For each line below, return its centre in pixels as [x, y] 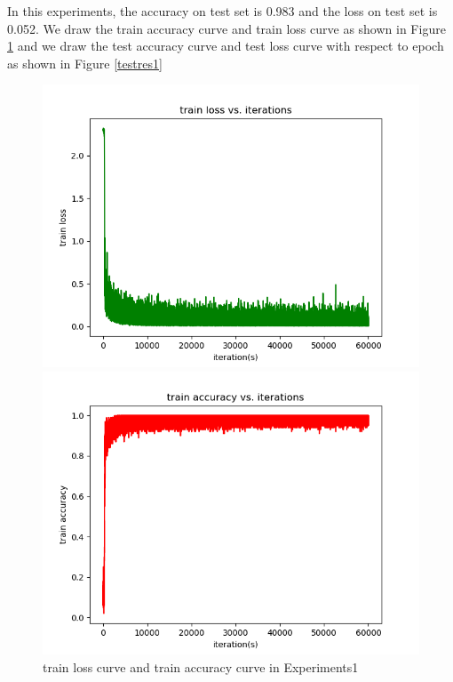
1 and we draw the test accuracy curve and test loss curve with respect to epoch [226, 46]
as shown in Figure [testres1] [85, 63]
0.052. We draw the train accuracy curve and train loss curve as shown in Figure [226, 28]
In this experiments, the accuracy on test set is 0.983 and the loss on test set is [223, 11]
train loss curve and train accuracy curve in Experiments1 [201, 666]
